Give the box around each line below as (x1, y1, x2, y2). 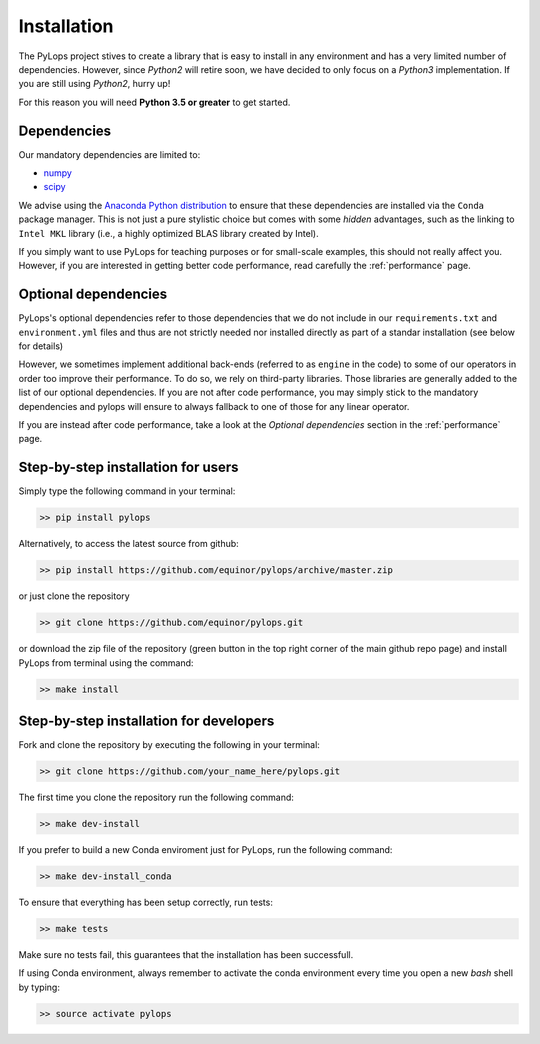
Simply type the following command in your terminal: (18, 485, 236, 497)
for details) (18, 340, 64, 352)
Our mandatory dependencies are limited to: (18, 148, 201, 160)
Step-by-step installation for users (18, 459, 239, 476)
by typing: (18, 981, 60, 993)
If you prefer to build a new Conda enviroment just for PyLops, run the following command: (18, 844, 393, 856)
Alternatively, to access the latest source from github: (18, 538, 239, 550)
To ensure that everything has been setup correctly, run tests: (18, 896, 274, 908)
